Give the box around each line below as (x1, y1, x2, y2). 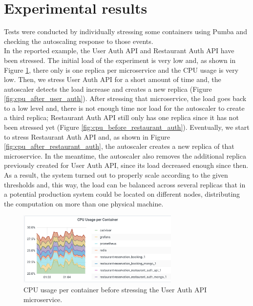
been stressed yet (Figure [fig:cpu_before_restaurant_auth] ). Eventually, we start (4, 122, 250, 132)
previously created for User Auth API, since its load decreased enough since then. (4, 160, 249, 170)
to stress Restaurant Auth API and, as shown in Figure (4, 131, 170, 142)
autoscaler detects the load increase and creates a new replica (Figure (4, 83, 212, 94)
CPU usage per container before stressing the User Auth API (23, 285, 207, 295)
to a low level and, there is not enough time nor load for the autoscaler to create (4, 102, 245, 113)
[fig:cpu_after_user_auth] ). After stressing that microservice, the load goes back (4, 93, 247, 103)
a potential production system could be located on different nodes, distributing (4, 189, 240, 199)
